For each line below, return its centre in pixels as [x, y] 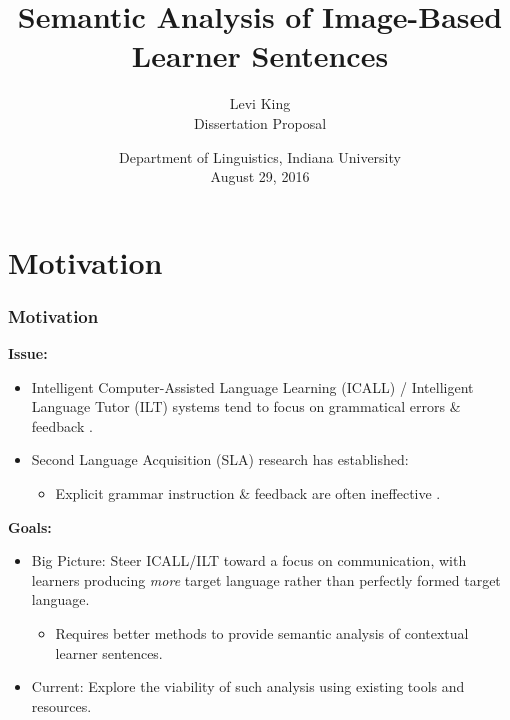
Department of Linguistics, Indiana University [260, 156]
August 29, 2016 [260, 176]
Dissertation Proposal [260, 122]
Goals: [30, 526]
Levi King [260, 103]
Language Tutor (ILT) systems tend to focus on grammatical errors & [246, 406]
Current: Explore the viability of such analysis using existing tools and [248, 686]
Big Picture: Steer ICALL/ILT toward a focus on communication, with [249, 560]
